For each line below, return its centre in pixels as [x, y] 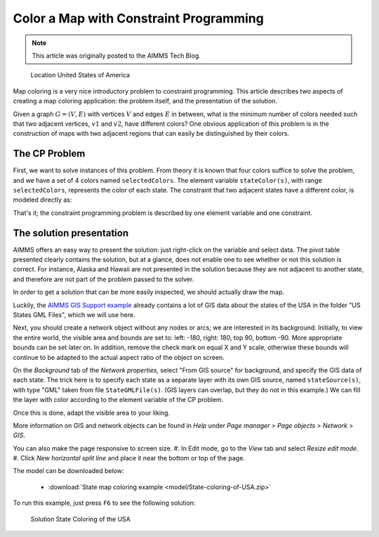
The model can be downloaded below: [68, 471]
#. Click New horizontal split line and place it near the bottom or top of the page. [129, 458]
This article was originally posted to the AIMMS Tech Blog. [117, 56]
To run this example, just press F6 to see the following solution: [104, 503]
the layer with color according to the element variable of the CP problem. [118, 400]
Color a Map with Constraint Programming [139, 18]
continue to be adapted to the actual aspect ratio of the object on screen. [119, 357]
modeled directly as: [42, 200]
